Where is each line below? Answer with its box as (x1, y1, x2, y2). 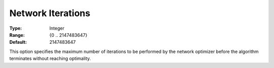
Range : (9, 32, 25, 38)
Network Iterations (9, 8, 91, 19)
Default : (9, 39, 27, 45)
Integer (49, 25, 64, 31)
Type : (9, 25, 22, 31)
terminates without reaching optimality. (9, 55, 91, 61)
